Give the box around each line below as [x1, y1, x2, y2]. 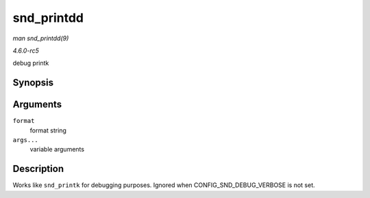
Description [12, 163, 64, 175]
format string [29, 126, 66, 135]
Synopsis [12, 77, 54, 89]
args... [12, 137, 39, 144]
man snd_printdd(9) [12, 34, 69, 42]
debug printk [12, 59, 49, 68]
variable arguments [29, 145, 85, 154]
